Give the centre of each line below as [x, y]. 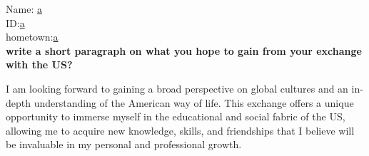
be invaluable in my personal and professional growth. [124, 144]
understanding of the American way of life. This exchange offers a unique [194, 102]
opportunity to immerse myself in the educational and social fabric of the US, [176, 116]
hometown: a [32, 37]
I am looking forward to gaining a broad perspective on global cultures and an [177, 88]
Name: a [24, 9]
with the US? [39, 64]
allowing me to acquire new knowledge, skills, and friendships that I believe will [180, 130]
